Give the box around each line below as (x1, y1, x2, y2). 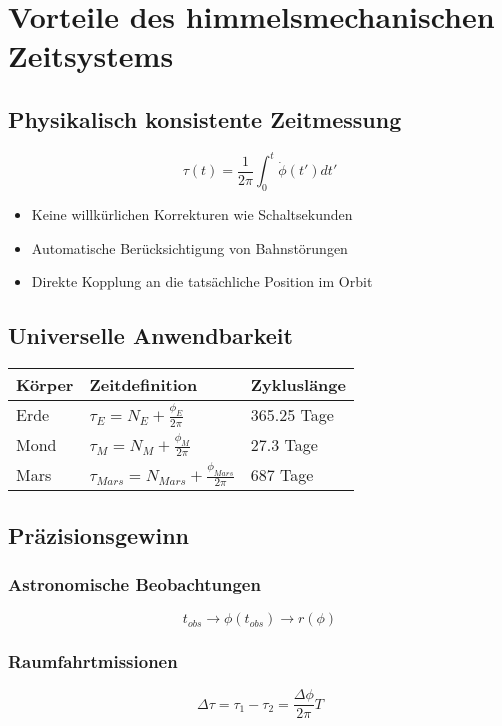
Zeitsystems (8, 35, 174, 76)
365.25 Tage (250, 403, 334, 427)
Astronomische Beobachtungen (8, 571, 261, 596)
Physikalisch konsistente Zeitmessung (8, 103, 402, 134)
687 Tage (250, 462, 314, 486)
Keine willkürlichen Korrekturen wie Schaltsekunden (31, 204, 353, 225)
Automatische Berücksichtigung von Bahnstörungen (31, 237, 348, 258)
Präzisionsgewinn (8, 519, 190, 550)
